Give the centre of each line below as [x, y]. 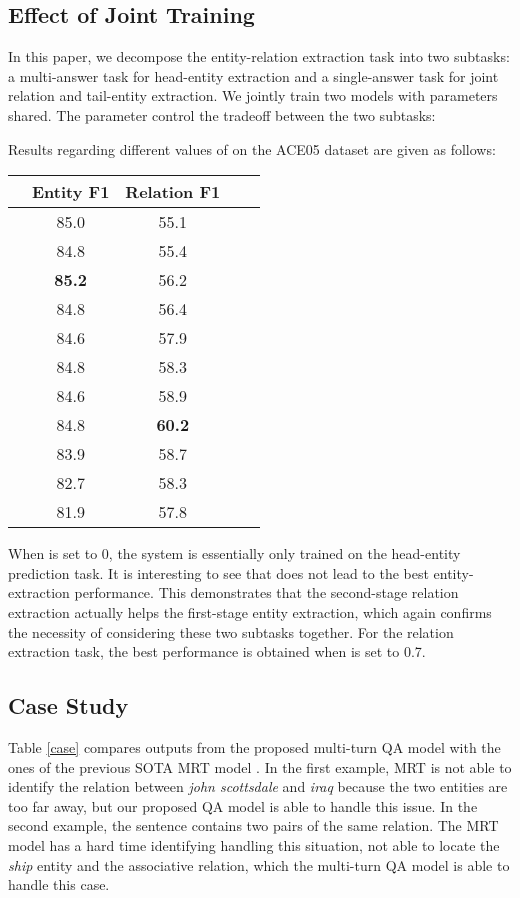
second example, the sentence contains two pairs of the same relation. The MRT [253, 825]
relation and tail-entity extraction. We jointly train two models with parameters [253, 95]
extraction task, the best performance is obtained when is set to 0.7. [217, 651]
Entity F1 [71, 192]
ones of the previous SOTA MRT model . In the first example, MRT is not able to [260, 766]
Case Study [68, 705]
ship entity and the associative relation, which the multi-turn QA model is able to [259, 864]
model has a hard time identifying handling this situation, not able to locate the [254, 844]
